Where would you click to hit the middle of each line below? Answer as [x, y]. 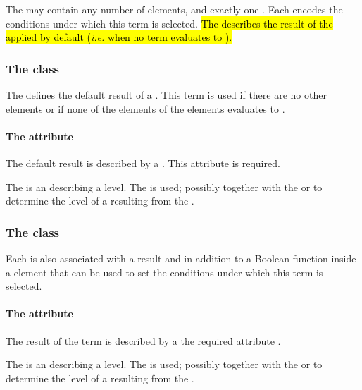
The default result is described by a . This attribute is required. [143, 163]
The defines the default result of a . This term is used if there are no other [166, 95]
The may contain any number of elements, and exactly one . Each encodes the [174, 9]
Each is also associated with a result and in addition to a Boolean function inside [181, 258]
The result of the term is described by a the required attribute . [143, 340]
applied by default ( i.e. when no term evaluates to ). [119, 37]
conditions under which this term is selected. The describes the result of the [169, 23]
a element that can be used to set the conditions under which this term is [164, 272]
